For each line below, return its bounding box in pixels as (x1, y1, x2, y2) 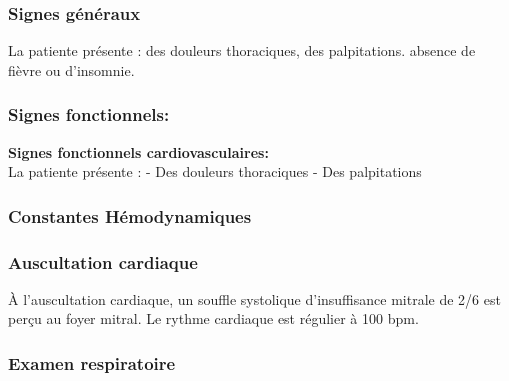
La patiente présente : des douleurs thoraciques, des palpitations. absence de (8, 40, 476, 61)
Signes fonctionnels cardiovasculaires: (8, 141, 269, 162)
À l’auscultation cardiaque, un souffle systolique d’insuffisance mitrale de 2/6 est (8, 288, 501, 309)
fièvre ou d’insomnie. (8, 59, 135, 80)
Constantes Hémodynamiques (8, 203, 252, 228)
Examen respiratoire (8, 350, 176, 375)
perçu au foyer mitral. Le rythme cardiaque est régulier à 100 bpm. (8, 308, 419, 329)
